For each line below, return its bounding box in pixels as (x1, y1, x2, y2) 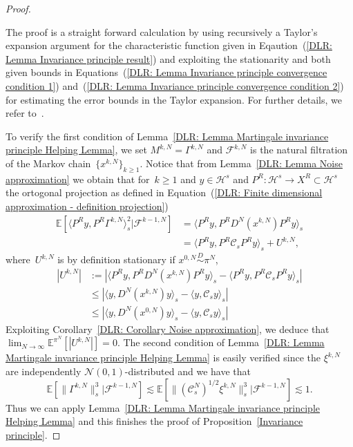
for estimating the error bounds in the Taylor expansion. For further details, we (6, 92, 342, 106)
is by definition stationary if (57, 252, 175, 267)
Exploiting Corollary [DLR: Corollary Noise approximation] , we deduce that (6, 321, 330, 336)
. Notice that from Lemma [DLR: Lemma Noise (140, 155, 343, 170)
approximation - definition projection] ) (6, 198, 169, 213)
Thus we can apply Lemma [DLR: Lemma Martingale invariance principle (6, 400, 320, 415)
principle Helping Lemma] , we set (6, 142, 147, 157)
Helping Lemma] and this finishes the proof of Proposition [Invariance (6, 414, 303, 428)
